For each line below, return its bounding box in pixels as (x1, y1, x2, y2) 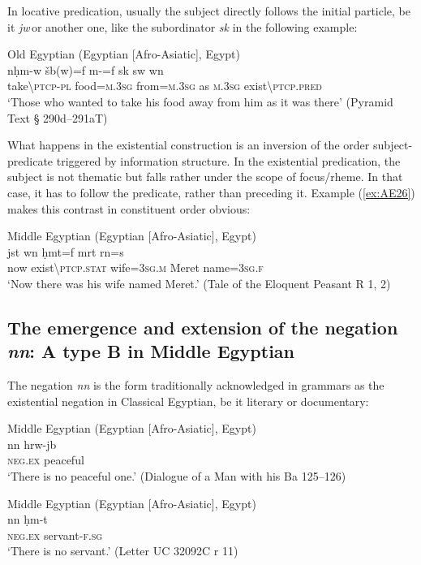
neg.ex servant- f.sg (7, 526, 103, 543)
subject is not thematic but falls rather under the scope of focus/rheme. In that (7, 168, 403, 185)
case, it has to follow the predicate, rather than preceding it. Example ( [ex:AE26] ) (7, 183, 415, 201)
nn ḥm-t (7, 511, 48, 528)
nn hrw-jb (7, 435, 57, 452)
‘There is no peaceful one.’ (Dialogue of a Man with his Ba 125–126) (7, 468, 346, 485)
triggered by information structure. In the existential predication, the (56, 152, 401, 169)
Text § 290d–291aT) (7, 109, 108, 126)
